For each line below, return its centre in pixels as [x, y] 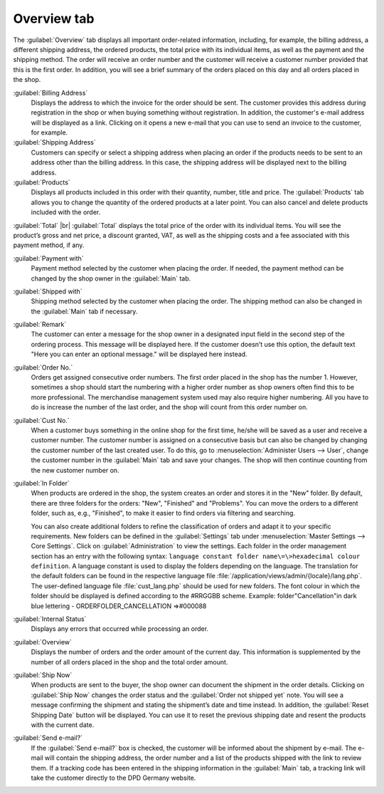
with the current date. [63, 725]
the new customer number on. [75, 470]
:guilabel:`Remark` [40, 325]
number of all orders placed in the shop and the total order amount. [129, 662]
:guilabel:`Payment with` [49, 258]
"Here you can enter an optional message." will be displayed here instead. [139, 354]
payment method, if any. [49, 245]
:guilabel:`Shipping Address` [54, 142]
